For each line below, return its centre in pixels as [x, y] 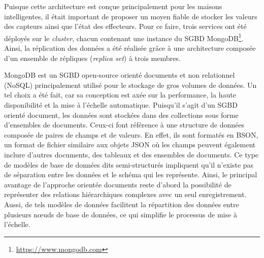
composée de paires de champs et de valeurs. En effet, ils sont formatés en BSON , [131, 134]
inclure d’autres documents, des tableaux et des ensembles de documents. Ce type [131, 154]
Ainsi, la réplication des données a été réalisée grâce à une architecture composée [130, 48]
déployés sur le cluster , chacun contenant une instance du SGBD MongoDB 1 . [124, 37]
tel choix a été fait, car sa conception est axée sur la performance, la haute [120, 95]
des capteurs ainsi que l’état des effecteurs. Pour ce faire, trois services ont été [125, 26]
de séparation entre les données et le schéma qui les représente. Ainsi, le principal [131, 174]
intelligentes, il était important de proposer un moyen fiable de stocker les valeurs [131, 16]
